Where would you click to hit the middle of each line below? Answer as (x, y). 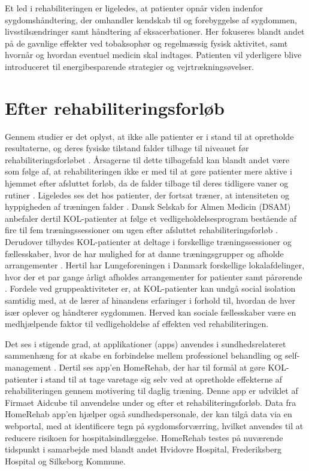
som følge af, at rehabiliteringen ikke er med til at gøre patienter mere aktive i (149, 171)
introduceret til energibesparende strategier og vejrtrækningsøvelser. (130, 66)
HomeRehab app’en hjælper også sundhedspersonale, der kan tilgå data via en (149, 414)
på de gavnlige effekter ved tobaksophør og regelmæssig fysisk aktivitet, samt (146, 43)
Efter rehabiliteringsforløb (115, 107)
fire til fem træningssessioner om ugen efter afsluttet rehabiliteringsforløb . (141, 230)
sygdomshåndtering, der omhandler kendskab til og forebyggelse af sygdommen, (151, 19)
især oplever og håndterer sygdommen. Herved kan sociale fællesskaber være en (151, 312)
